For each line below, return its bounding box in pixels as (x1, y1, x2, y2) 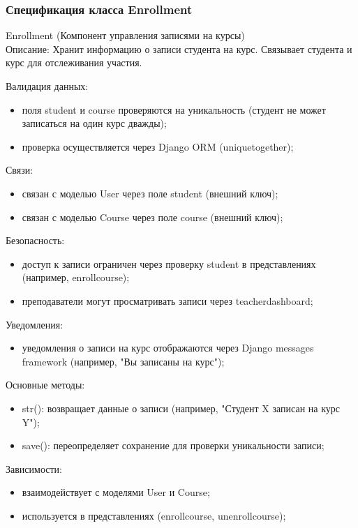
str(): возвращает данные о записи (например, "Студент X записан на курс (22, 400, 341, 415)
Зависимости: (6, 461, 62, 476)
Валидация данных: (6, 79, 89, 93)
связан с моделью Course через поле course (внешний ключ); (22, 209, 283, 224)
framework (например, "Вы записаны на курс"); (22, 354, 225, 368)
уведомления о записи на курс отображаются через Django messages (22, 340, 314, 355)
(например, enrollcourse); (22, 270, 130, 285)
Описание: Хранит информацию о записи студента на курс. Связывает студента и (6, 41, 352, 56)
